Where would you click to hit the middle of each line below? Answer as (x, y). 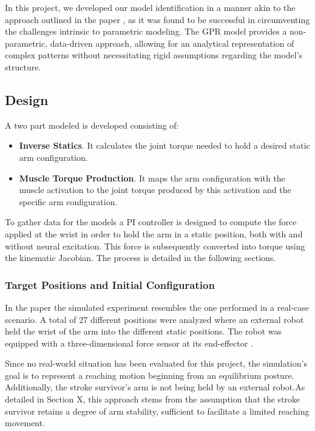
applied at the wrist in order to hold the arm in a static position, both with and (154, 233)
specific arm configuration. (68, 201)
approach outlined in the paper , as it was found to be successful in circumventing (157, 19)
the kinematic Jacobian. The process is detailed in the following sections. (141, 258)
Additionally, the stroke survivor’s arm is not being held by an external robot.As (155, 387)
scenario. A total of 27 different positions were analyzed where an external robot (154, 319)
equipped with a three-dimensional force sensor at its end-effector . (129, 343)
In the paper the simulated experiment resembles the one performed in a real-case (157, 307)
